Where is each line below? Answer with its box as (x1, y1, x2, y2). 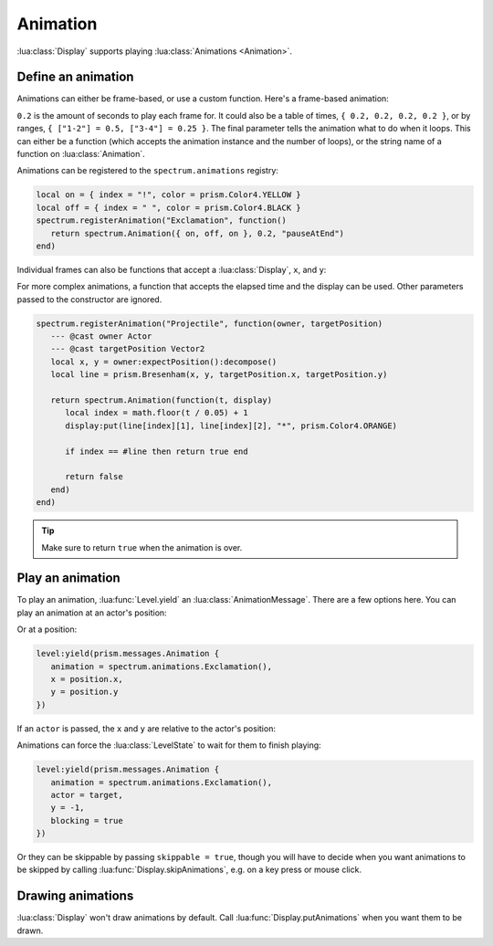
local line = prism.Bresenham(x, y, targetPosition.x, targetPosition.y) (50, 370, 388, 380)
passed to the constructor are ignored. (16, 293, 163, 305)
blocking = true (50, 815, 123, 825)
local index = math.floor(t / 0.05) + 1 (65, 407, 248, 418)
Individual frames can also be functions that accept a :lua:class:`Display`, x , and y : (16, 264, 327, 275)
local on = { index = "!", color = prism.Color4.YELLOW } (36, 190, 301, 200)
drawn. (16, 925, 44, 936)
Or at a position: (16, 624, 78, 635)
